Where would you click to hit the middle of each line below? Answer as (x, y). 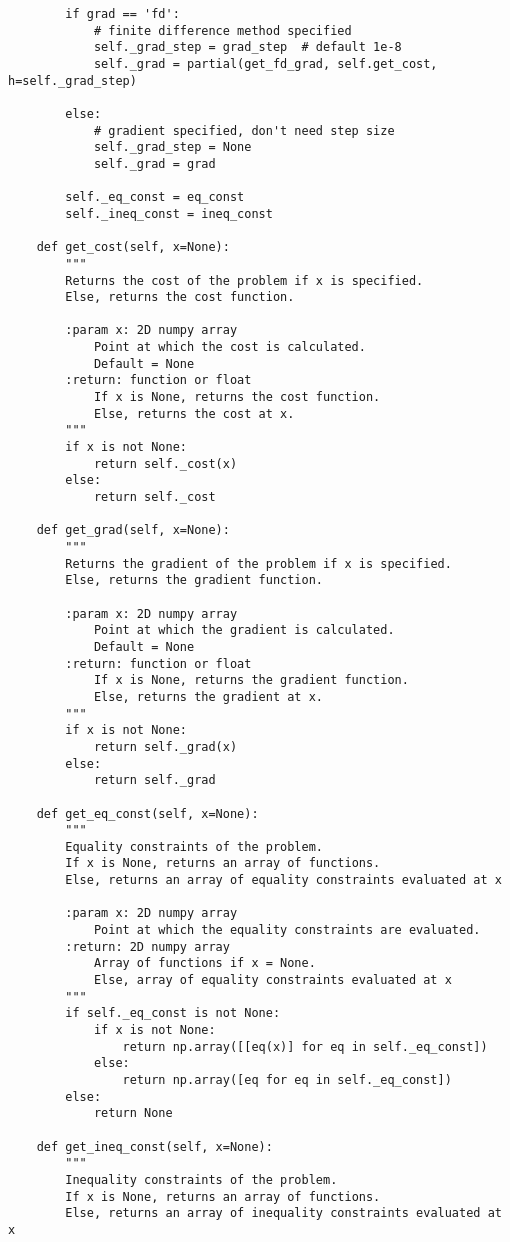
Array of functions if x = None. (204, 963)
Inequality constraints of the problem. (201, 1179)
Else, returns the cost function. (180, 297)
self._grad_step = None (172, 147)
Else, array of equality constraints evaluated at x (272, 980)
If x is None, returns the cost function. (237, 397)
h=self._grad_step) (72, 80)
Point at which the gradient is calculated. (244, 630)
